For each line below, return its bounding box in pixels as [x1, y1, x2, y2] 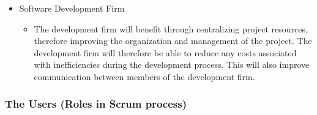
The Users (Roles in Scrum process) [5, 96, 187, 111]
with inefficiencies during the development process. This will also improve [34, 58, 310, 71]
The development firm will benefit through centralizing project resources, [34, 22, 308, 35]
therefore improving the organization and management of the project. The [34, 34, 312, 47]
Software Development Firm [19, 2, 125, 14]
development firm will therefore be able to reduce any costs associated [34, 46, 297, 59]
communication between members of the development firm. [34, 70, 255, 83]
